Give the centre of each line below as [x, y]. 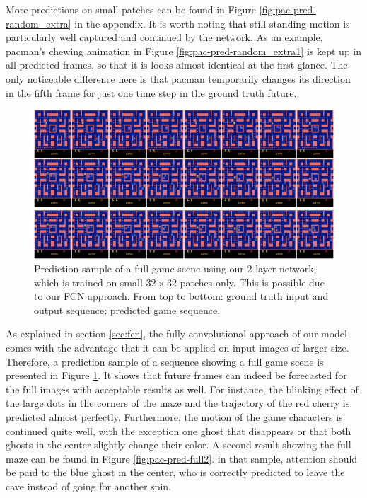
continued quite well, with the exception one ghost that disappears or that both [179, 430]
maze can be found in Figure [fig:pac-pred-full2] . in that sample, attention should [182, 458]
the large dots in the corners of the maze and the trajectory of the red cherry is [178, 403]
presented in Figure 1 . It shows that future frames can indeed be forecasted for [176, 375]
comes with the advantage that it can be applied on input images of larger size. [177, 348]
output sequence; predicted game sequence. [127, 309]
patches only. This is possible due [252, 282]
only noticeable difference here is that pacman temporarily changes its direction [178, 78]
